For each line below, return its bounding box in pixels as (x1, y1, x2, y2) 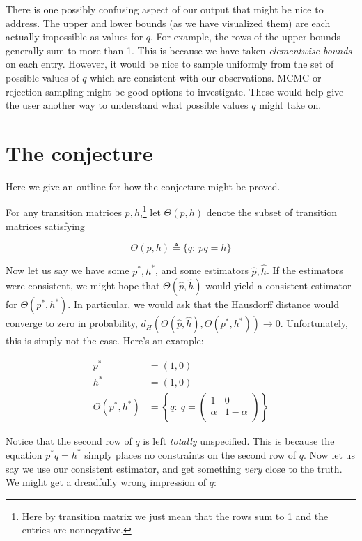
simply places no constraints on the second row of (84, 447, 297, 462)
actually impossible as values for (6, 29, 143, 44)
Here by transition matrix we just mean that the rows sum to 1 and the (22, 508, 329, 523)
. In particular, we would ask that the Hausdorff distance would (68, 297, 339, 312)
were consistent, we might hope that (6, 278, 160, 293)
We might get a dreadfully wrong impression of (6, 475, 207, 489)
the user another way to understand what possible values (6, 98, 249, 112)
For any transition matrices (6, 205, 122, 220)
